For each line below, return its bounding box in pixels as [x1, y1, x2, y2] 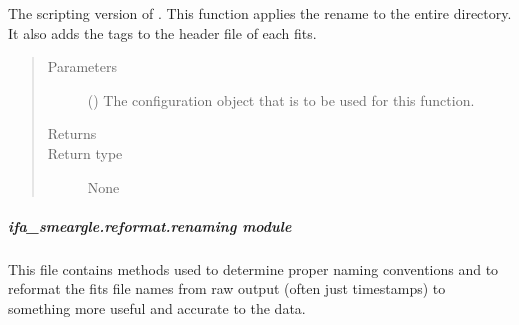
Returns [47, 123, 97, 144]
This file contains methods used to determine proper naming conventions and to [8, 258, 499, 279]
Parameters [47, 56, 117, 77]
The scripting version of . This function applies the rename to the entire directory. [8, 3, 512, 23]
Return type [47, 142, 123, 163]
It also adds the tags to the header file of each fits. [8, 22, 317, 43]
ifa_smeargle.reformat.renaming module [8, 215, 292, 236]
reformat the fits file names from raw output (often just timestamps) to [8, 278, 446, 299]
